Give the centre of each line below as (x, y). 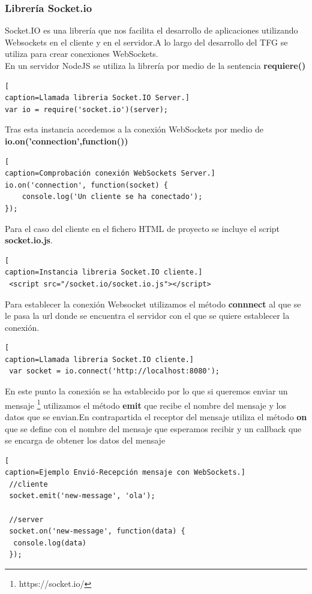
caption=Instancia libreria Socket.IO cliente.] (104, 272)
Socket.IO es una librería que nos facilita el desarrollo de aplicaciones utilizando (151, 30)
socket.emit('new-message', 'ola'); (82, 496)
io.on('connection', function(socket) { (87, 185)
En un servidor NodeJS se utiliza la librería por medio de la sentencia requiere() (155, 65)
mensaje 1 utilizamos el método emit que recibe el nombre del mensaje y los (145, 404)
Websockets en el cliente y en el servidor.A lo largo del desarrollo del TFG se (146, 42)
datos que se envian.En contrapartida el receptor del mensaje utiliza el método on (156, 416)
